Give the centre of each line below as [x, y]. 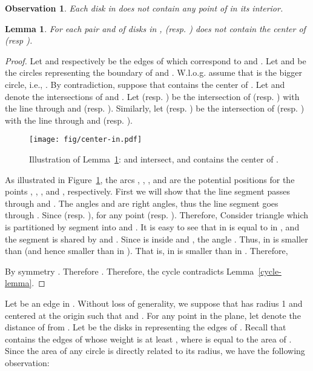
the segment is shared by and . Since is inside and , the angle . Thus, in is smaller [156, 239]
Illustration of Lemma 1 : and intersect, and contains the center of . [154, 159]
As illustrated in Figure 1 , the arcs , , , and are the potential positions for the [150, 179]
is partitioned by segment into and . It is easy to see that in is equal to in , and [152, 226]
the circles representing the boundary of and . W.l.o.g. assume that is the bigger [153, 72]
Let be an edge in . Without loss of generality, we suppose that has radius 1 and [154, 303]
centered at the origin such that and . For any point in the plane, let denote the [153, 315]
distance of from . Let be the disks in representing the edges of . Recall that [146, 327]
